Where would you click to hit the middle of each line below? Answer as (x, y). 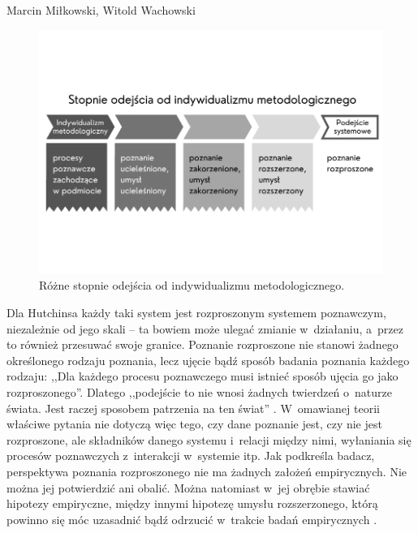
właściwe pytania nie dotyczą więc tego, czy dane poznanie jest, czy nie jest (194, 424)
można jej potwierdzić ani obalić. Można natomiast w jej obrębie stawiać (188, 487)
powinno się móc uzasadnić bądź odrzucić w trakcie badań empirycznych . (192, 519)
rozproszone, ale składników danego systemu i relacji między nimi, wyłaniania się (209, 439)
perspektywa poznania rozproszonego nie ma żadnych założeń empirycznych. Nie (207, 471)
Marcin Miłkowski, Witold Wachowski (101, 10)
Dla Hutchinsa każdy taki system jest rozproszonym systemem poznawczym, (196, 313)
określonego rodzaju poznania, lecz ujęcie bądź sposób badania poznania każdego (208, 360)
